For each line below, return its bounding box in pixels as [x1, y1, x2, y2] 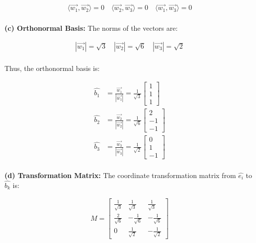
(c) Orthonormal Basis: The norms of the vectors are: [4, 23, 178, 33]
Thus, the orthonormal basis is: [4, 62, 100, 73]
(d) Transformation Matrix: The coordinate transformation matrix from [4, 170, 236, 180]
